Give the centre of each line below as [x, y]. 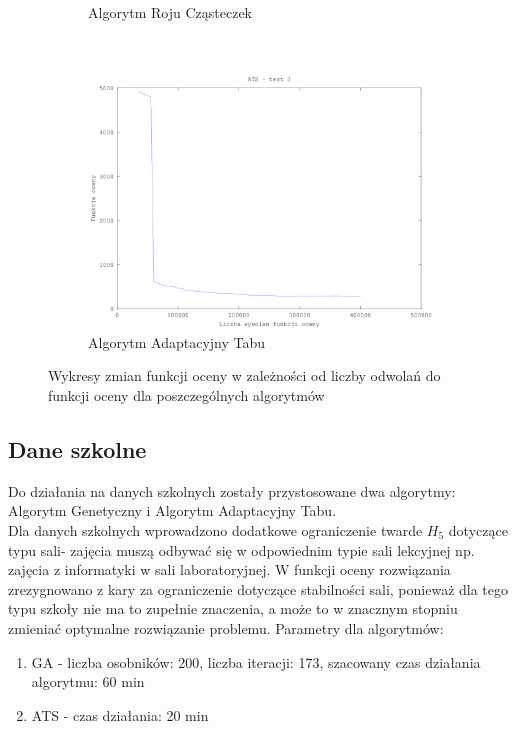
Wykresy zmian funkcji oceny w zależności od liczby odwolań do [244, 375]
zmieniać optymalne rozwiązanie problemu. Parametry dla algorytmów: [226, 627]
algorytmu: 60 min [88, 681]
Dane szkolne [77, 448]
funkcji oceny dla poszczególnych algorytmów [186, 394]
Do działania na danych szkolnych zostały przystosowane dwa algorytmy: [232, 490]
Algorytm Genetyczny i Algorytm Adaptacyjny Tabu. [172, 510]
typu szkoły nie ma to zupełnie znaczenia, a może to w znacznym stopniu [233, 608]
